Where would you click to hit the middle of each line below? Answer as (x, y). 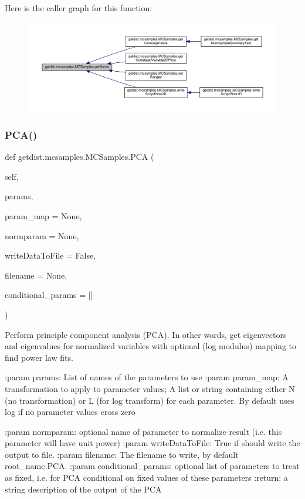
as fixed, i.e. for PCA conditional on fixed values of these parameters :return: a (146, 478)
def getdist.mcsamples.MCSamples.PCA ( (79, 157)
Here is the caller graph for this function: (79, 8)
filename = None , (36, 275)
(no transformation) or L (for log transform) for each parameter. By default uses (150, 400)
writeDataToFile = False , (50, 255)
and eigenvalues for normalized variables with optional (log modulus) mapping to (150, 346)
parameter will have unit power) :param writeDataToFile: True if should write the (152, 443)
